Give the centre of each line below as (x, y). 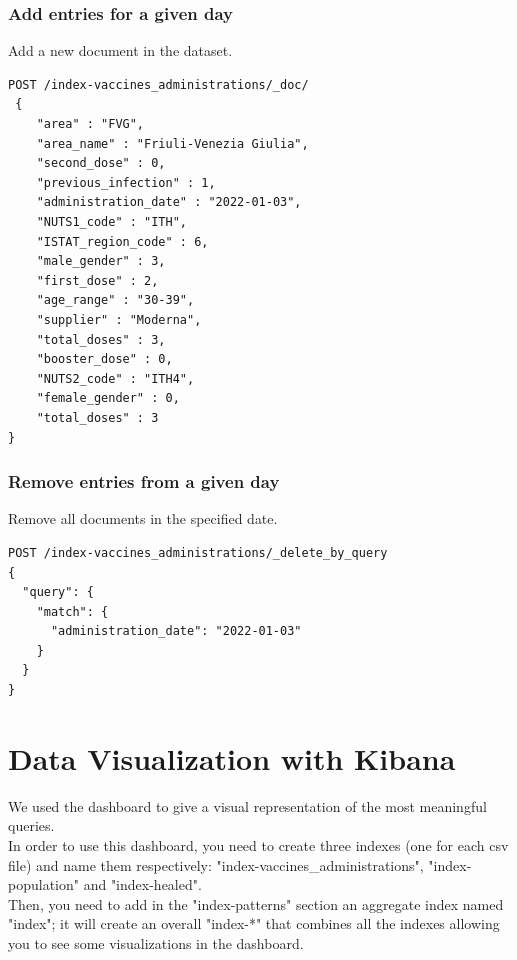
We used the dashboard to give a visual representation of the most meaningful (247, 805)
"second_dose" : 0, (101, 163)
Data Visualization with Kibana (232, 757)
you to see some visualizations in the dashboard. (156, 942)
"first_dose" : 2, (97, 280)
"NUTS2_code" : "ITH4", (115, 378)
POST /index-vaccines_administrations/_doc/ (158, 84)
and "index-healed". (142, 884)
